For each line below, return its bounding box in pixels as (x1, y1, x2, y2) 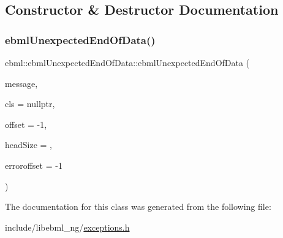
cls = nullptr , (5, 97, 55, 110)
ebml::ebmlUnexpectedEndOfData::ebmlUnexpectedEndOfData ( (5, 56, 250, 69)
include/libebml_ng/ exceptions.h (5, 220, 130, 233)
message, (5, 76, 38, 89)
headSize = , (5, 138, 52, 151)
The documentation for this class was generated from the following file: (5, 200, 271, 213)
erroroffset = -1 (5, 158, 62, 171)
